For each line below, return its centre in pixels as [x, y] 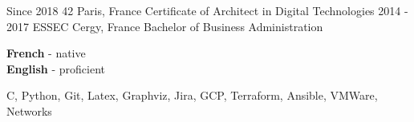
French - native [46, 53]
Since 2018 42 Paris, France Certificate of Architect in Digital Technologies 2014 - [207, 10]
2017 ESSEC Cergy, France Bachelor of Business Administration [165, 26]
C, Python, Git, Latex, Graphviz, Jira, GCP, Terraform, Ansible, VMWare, [192, 95]
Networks [29, 110]
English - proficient [56, 68]
